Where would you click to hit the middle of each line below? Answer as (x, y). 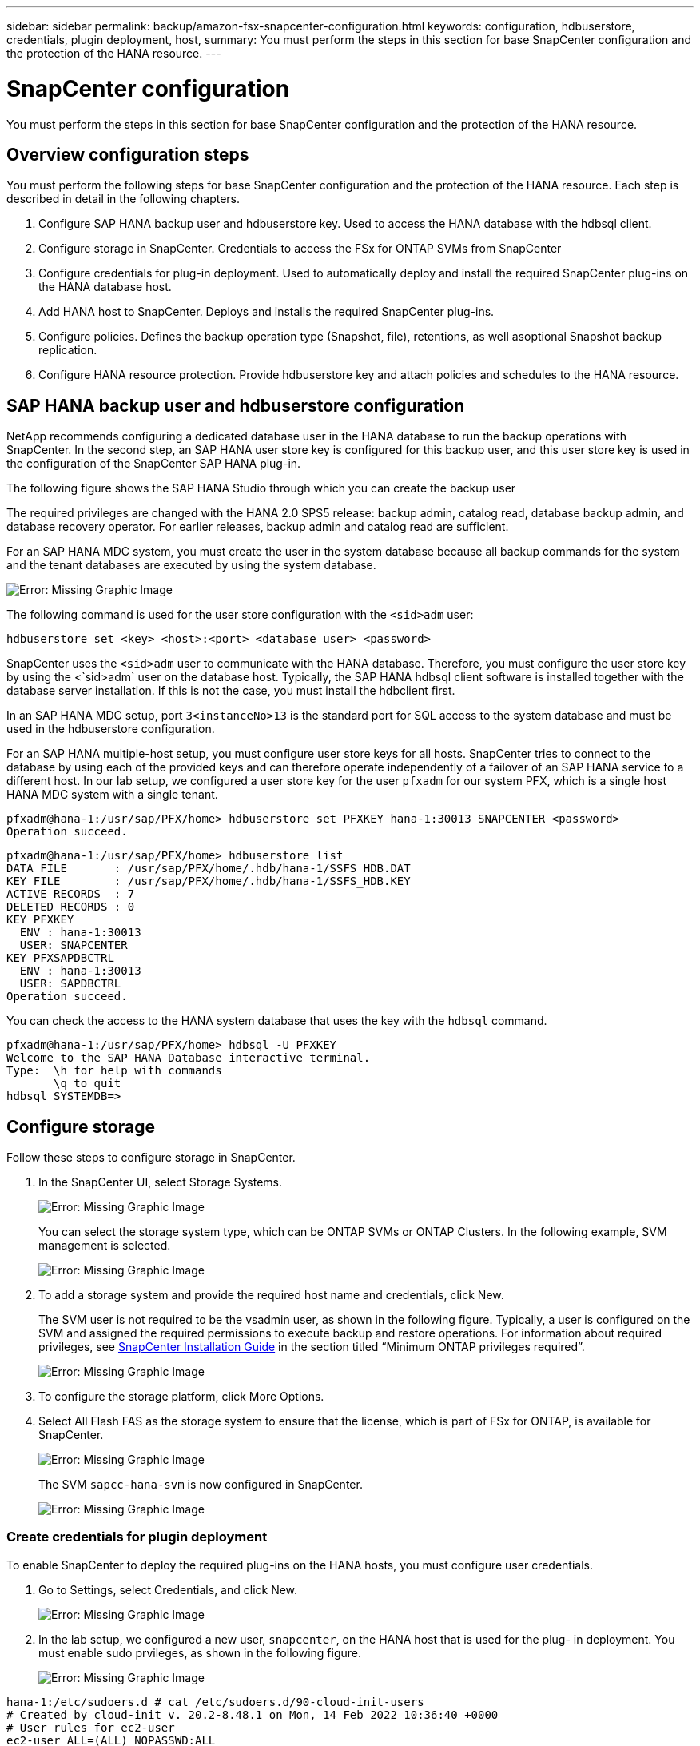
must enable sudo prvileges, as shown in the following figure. (200, 1652)
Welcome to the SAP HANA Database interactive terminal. (189, 1058)
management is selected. (105, 1246)
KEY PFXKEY (40, 920)
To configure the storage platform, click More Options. (181, 1397)
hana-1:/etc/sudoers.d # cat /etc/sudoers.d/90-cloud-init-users (215, 1702)
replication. (68, 350)
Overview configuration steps (128, 154)
